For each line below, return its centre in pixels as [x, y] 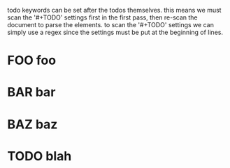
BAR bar [31, 92]
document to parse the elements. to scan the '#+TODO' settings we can [111, 25]
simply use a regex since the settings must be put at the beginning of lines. [115, 32]
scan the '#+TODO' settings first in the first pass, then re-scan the [102, 17]
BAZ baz [33, 124]
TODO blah [39, 156]
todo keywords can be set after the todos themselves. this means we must [114, 10]
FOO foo [32, 60]
